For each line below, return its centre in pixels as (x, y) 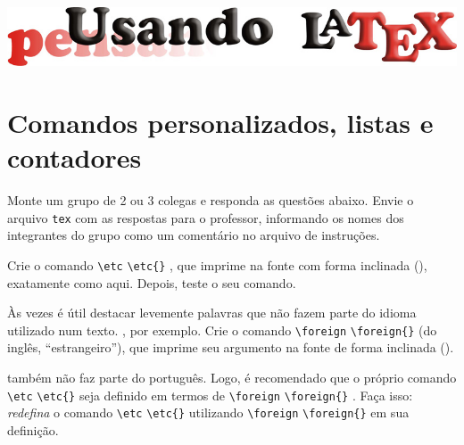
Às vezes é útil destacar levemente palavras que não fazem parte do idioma (212, 313)
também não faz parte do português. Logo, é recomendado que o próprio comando (232, 377)
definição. (33, 429)
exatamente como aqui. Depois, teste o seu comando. (152, 282)
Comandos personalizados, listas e (220, 122)
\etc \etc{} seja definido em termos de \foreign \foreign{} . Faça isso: (210, 395)
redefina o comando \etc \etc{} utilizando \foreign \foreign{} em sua (208, 412)
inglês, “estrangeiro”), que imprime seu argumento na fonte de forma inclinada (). (231, 347)
